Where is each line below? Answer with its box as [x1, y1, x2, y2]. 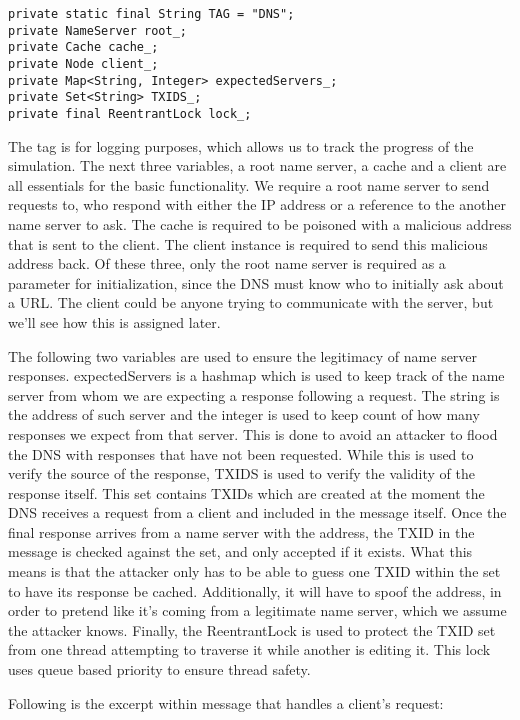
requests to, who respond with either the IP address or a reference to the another [8, 194, 506, 215]
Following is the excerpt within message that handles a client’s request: [8, 692, 444, 713]
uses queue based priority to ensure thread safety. [8, 659, 311, 680]
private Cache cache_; [8, 40, 159, 55]
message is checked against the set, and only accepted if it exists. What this [8, 541, 473, 562]
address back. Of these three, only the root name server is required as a [8, 253, 446, 274]
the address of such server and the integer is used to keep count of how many [8, 404, 480, 425]
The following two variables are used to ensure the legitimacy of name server [8, 345, 478, 366]
